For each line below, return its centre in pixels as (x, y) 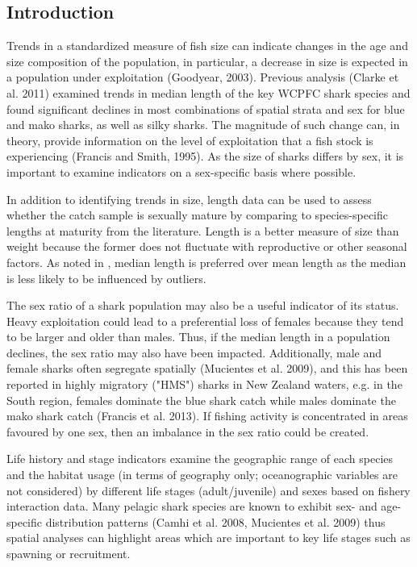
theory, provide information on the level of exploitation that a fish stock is (190, 140)
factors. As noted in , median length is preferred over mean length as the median (206, 262)
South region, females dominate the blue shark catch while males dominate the (201, 400)
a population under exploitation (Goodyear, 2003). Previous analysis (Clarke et (203, 77)
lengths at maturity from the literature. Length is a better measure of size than (203, 230)
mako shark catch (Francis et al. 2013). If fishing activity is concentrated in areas (207, 416)
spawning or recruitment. (69, 554)
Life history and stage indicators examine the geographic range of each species (200, 459)
